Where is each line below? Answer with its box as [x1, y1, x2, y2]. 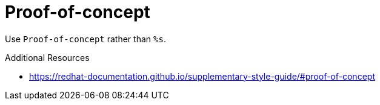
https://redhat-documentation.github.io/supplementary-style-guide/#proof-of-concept [29, 71, 375, 81]
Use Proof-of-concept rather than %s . [5, 33, 166, 44]
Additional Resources [5, 52, 90, 63]
